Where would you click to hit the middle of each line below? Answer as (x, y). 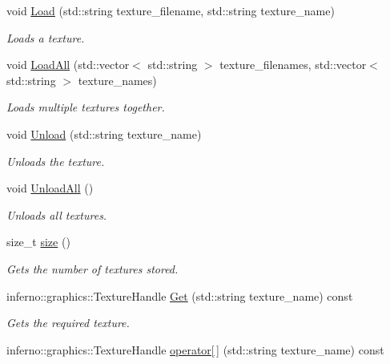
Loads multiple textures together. (86, 107)
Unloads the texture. (56, 161)
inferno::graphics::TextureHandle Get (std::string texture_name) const (180, 295)
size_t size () (38, 242)
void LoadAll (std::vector (68, 65)
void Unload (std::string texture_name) (104, 133)
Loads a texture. (46, 37)
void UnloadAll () (50, 188)
